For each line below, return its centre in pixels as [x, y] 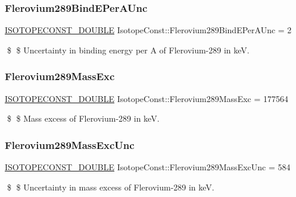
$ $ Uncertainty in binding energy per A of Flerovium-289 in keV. [128, 50]
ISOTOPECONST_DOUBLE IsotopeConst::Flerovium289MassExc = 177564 [147, 98]
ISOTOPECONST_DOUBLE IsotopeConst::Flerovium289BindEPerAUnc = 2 [148, 30]
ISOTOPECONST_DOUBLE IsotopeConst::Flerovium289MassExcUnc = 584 [148, 167]
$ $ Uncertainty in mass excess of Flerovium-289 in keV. [110, 187]
